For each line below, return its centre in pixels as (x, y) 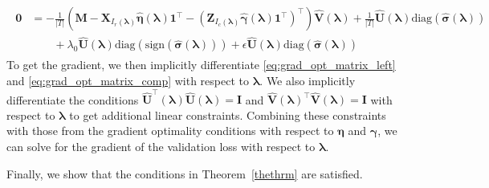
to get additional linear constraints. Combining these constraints (228, 114)
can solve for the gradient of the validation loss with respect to (161, 146)
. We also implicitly (308, 80)
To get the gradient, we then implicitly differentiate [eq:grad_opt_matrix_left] (201, 65)
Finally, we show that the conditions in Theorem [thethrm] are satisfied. (185, 173)
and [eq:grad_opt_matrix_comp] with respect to (128, 80)
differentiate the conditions (73, 99)
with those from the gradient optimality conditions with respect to (170, 131)
